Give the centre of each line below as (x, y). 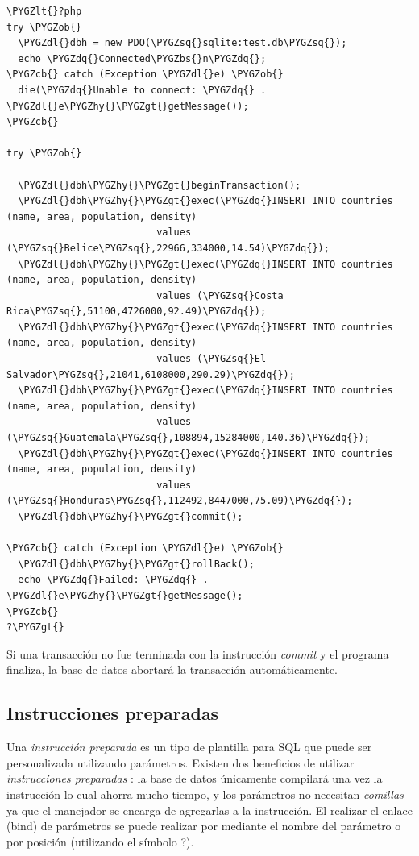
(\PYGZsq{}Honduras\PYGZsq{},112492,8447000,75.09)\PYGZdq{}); (180, 501)
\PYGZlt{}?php (44, 11)
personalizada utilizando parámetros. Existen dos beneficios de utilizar (180, 762)
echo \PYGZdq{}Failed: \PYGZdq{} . (113, 580)
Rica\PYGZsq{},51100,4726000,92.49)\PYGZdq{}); (137, 312)
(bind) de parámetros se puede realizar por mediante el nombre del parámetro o (204, 826)
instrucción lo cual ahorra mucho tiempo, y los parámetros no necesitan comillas (205, 794)
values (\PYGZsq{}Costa (220, 295)
